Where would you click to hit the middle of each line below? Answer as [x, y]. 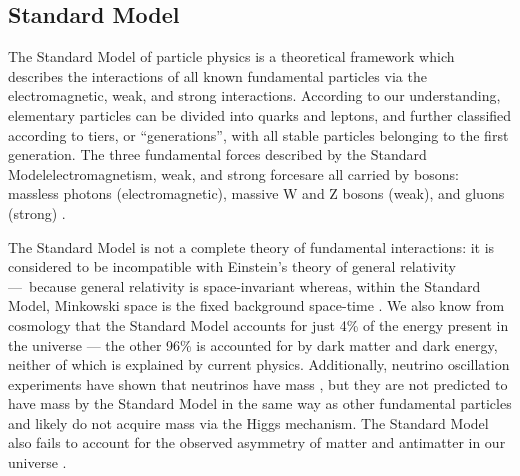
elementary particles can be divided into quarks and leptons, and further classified [260, 114]
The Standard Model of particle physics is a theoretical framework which [231, 56]
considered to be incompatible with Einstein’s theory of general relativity [232, 266]
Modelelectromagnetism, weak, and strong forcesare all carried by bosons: [233, 173]
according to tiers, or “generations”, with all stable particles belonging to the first [258, 134]
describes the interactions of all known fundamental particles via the [217, 75]
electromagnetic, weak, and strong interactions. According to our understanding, [254, 95]
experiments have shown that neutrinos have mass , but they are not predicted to [258, 383]
